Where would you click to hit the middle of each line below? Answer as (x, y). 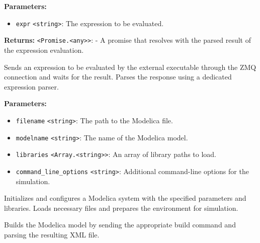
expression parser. (31, 86)
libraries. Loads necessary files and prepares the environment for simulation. (121, 208)
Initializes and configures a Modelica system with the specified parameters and (125, 198)
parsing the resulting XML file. (52, 234)
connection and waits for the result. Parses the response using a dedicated (118, 77)
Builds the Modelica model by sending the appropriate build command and (120, 225)
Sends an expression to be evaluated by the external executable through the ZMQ (130, 67)
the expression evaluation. (44, 50)
